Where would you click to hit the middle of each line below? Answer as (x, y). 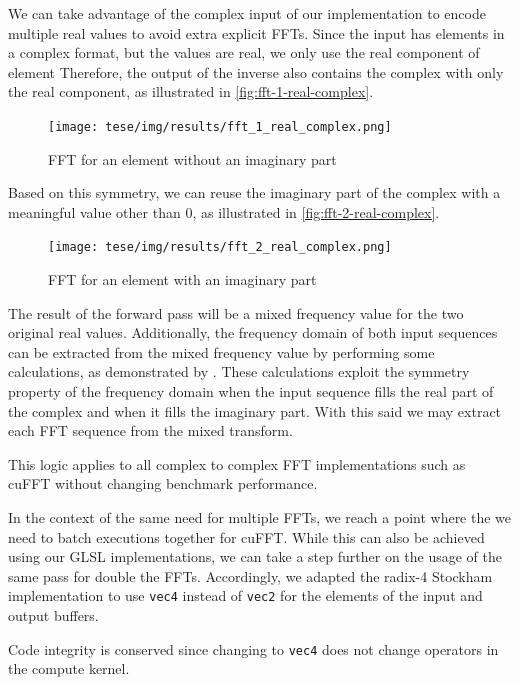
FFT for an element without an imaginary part (192, 158)
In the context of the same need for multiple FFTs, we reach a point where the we (260, 517)
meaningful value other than (94, 211)
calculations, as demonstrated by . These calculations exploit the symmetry (239, 371)
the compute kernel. (69, 668)
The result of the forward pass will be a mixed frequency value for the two (236, 312)
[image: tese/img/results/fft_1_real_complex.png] (220, 126)
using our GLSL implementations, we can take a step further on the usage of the (255, 556)
